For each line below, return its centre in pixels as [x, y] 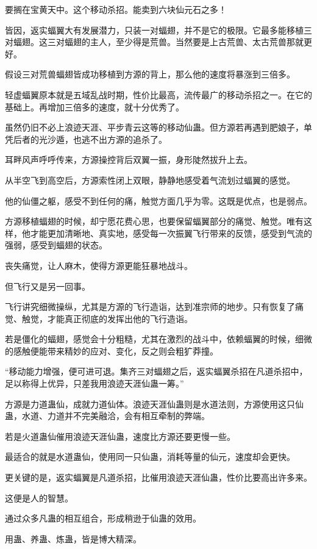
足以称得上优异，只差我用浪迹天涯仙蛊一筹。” [94, 383]
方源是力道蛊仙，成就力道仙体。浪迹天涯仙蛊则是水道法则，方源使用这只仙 [154, 404]
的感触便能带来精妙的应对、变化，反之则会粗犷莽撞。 [112, 350]
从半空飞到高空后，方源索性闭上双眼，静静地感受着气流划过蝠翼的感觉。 [150, 180]
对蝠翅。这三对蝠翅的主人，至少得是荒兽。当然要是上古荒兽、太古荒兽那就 [154, 42]
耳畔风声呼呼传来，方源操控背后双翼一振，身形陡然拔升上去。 [129, 160]
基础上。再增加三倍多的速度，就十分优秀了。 [94, 106]
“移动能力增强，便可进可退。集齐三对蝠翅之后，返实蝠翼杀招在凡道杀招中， [156, 371]
